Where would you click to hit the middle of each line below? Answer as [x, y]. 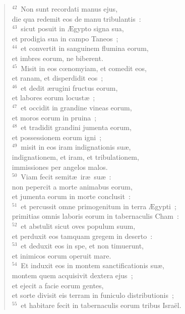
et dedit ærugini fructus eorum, [69, 87]
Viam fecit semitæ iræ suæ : [66, 177]
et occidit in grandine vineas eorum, [76, 107]
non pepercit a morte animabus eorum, [72, 186]
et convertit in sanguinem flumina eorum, [85, 48]
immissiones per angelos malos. [60, 167]
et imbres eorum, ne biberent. [57, 58]
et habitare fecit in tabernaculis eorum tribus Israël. [101, 305]
